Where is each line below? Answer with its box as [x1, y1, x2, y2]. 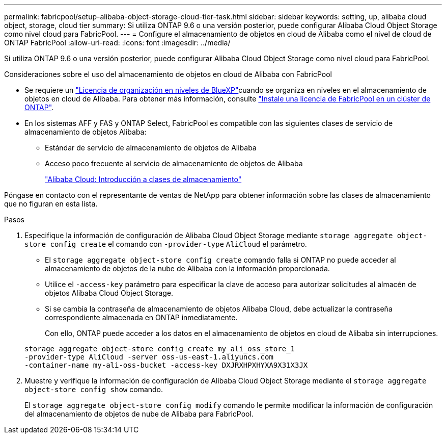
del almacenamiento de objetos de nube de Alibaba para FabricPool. [24, 409, 254, 418]
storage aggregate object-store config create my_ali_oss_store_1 [24, 345, 295, 353]
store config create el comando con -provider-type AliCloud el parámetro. [24, 240, 307, 248]
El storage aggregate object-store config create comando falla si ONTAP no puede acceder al [45, 255, 396, 264]
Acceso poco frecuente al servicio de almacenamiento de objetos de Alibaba [45, 159, 303, 168]
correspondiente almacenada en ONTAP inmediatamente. [45, 313, 238, 322]
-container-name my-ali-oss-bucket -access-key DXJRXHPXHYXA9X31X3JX [24, 361, 308, 369]
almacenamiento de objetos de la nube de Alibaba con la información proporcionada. [45, 264, 330, 273]
